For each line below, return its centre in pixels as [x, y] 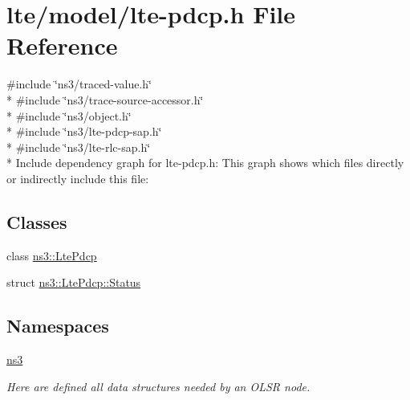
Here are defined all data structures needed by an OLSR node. [158, 386]
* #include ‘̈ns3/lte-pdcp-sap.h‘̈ [84, 131]
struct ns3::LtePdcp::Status [74, 282]
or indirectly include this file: [78, 178]
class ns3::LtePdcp [52, 255]
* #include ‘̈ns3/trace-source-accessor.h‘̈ [105, 99]
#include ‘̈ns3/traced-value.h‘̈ [79, 84]
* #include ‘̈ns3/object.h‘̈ [69, 115]
